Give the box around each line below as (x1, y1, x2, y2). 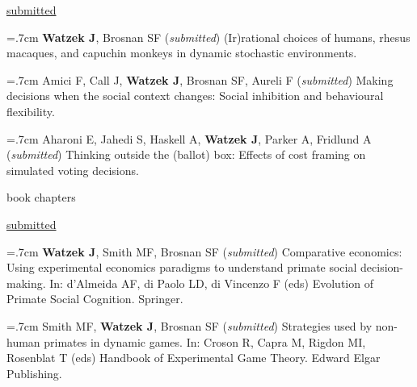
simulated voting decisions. (6, 161, 139, 178)
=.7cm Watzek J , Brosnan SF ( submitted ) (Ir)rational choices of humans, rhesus (6, 28, 411, 45)
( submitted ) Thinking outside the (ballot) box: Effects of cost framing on (6, 146, 366, 163)
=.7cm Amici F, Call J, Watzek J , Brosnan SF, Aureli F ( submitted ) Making (6, 71, 394, 88)
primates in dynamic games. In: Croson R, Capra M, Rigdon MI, (44, 333, 366, 350)
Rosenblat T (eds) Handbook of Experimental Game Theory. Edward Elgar (6, 349, 381, 366)
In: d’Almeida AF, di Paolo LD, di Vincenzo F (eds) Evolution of (49, 274, 373, 291)
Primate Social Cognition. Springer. (6, 290, 183, 307)
